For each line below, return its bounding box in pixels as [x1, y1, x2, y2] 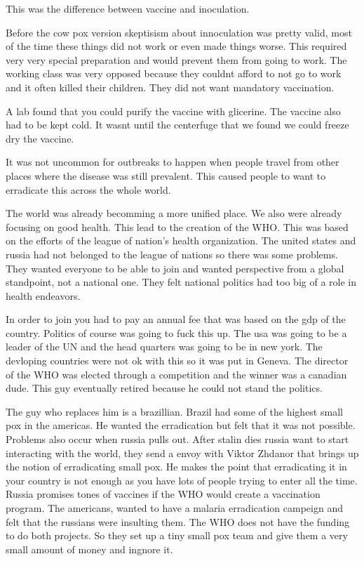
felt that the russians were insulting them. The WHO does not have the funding [6, 514, 350, 529]
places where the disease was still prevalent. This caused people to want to [6, 168, 326, 183]
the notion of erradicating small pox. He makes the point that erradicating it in [6, 459, 347, 474]
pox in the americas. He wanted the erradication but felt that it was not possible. [6, 418, 356, 433]
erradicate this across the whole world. [6, 182, 171, 197]
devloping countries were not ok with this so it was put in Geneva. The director [6, 353, 349, 368]
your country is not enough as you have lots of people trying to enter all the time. [6, 473, 358, 487]
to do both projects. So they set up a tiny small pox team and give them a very [6, 528, 348, 543]
